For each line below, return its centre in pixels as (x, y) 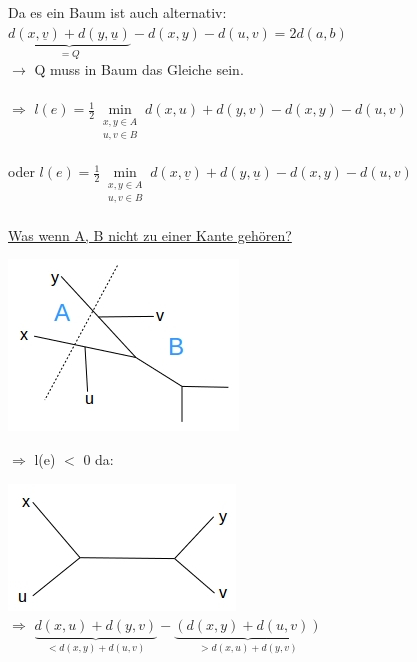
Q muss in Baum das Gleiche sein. (139, 69)
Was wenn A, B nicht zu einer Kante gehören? (150, 234)
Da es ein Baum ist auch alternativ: (117, 12)
